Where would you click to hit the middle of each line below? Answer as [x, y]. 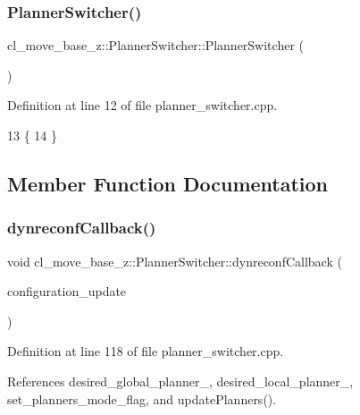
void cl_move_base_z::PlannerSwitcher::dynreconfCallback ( [175, 261]
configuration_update [67, 291]
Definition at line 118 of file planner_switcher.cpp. [146, 351]
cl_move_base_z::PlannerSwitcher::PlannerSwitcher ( [155, 45]
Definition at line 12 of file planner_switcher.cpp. [142, 105]
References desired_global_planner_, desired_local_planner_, [180, 381]
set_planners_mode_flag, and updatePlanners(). [142, 398]
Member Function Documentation [168, 183]
